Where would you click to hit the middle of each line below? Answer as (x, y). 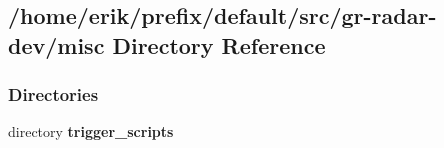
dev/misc (56, 44)
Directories (53, 94)
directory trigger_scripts (91, 131)
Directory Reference (219, 44)
